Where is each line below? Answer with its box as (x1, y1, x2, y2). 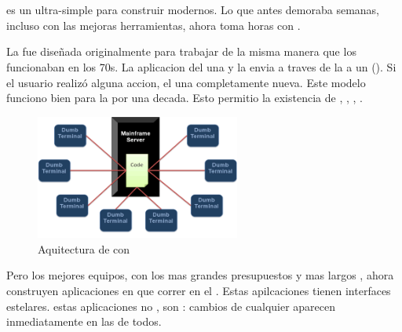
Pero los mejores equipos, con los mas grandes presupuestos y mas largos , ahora (6, 267, 394, 283)
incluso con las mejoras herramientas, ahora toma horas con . (6, 16, 301, 33)
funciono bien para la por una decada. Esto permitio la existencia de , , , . (6, 89, 363, 106)
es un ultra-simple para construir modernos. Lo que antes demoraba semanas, (6, 2, 380, 18)
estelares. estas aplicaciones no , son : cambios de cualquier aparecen (6, 297, 336, 314)
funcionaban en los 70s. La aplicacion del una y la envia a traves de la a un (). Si (6, 58, 397, 75)
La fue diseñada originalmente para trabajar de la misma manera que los (6, 43, 356, 60)
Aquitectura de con (38, 240, 130, 257)
